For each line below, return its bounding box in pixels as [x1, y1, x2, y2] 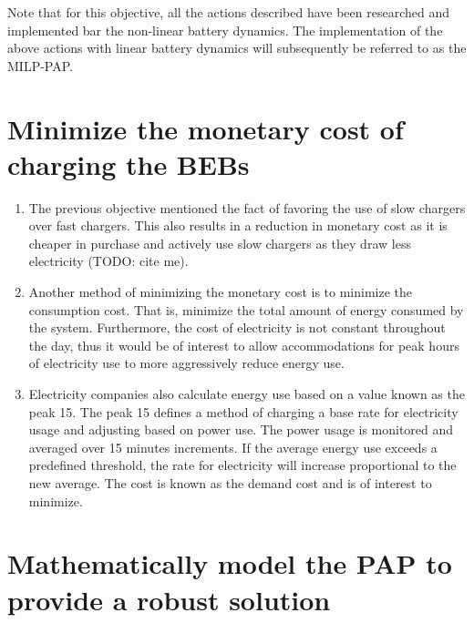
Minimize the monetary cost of [7, 109, 404, 147]
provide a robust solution [7, 580, 331, 618]
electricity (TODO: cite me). [28, 251, 189, 271]
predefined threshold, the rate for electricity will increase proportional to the [28, 455, 457, 475]
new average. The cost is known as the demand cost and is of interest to [28, 474, 432, 492]
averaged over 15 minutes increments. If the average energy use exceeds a [28, 437, 438, 456]
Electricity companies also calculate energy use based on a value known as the [28, 384, 465, 403]
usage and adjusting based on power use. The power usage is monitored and [28, 420, 454, 439]
